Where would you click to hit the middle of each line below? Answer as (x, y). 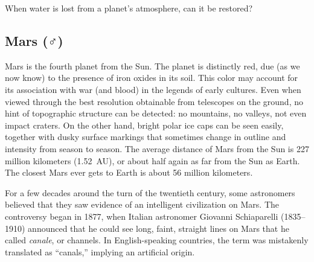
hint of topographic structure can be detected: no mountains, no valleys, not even (156, 113)
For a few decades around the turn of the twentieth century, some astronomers (150, 192)
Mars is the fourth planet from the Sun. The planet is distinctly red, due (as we (152, 65)
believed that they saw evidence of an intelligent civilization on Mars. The (142, 204)
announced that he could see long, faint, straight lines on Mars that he (159, 228)
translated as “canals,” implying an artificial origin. (100, 251)
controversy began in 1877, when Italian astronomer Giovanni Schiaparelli (142, 216)
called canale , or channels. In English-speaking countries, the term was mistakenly (157, 240)
